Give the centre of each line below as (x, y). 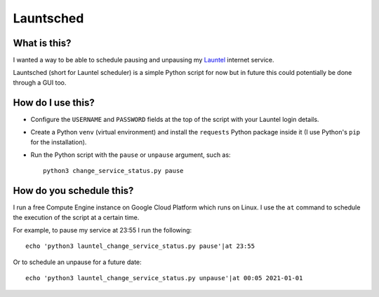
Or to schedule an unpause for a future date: (77, 262)
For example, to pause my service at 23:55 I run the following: (102, 230)
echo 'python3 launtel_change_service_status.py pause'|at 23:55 (140, 246)
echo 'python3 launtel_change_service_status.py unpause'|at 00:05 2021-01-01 (164, 278)
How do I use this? (54, 103)
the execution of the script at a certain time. (76, 217)
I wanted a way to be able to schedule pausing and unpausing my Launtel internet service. (144, 60)
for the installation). (59, 142)
